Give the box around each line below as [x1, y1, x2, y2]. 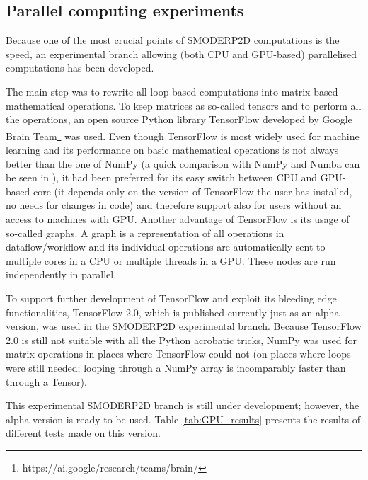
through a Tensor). [6, 374, 87, 389]
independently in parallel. [6, 267, 117, 282]
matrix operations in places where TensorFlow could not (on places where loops [6, 346, 351, 361]
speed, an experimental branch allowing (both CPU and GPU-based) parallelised [6, 46, 357, 61]
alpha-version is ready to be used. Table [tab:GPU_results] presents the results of [6, 411, 360, 426]
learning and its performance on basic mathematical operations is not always [6, 142, 339, 157]
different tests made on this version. [6, 425, 161, 440]
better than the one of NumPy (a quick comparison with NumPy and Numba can [6, 156, 360, 171]
